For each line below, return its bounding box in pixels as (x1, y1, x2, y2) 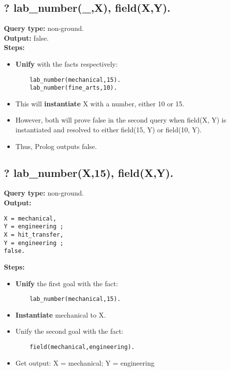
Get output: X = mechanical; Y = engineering (15, 357, 155, 368)
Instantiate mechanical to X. (15, 309, 106, 320)
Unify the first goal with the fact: (15, 278, 118, 288)
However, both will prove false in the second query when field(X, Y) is (15, 115, 227, 125)
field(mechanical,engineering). (29, 343, 135, 350)
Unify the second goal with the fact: (15, 326, 123, 336)
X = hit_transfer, (4, 231, 64, 238)
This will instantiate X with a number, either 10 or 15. (15, 98, 184, 108)
